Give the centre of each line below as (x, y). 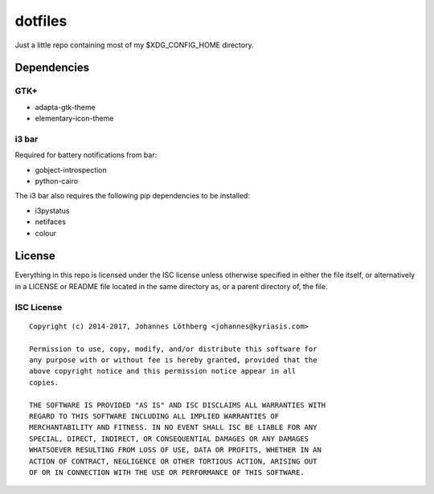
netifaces (50, 222)
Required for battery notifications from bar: (86, 155)
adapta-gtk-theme (65, 107)
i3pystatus (52, 210)
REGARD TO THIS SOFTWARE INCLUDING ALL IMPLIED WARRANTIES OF (154, 416)
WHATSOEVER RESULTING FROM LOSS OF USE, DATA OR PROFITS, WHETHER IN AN (175, 450)
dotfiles (41, 21)
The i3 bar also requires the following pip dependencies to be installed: (133, 196)
